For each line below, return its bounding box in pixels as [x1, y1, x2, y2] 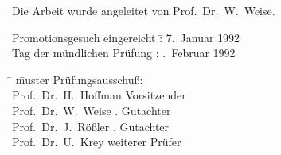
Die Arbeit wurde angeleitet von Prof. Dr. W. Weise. [12, 2, 275, 18]
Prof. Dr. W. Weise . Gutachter [12, 102, 171, 118]
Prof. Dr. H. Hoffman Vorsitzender [12, 87, 186, 103]
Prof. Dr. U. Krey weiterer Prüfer [12, 134, 181, 150]
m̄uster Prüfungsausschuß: [15, 71, 143, 87]
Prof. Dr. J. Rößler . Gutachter [12, 118, 170, 134]
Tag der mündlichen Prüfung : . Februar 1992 [12, 45, 236, 61]
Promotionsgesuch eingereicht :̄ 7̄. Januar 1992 [12, 29, 240, 45]
